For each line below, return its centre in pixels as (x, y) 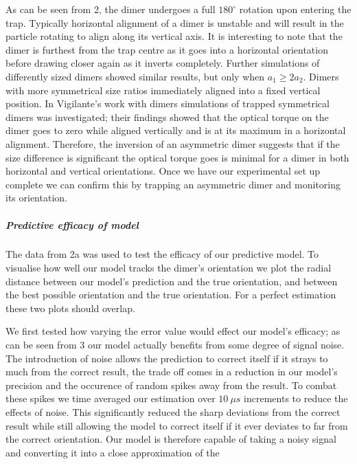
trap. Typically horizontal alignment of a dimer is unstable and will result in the (175, 22)
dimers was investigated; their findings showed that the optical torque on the (167, 117)
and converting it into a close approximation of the (113, 452)
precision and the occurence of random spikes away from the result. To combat (171, 385)
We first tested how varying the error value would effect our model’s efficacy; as (173, 331)
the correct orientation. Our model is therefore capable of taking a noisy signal (171, 439)
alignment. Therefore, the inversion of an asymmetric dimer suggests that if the (173, 143)
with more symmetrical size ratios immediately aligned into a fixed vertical (163, 90)
